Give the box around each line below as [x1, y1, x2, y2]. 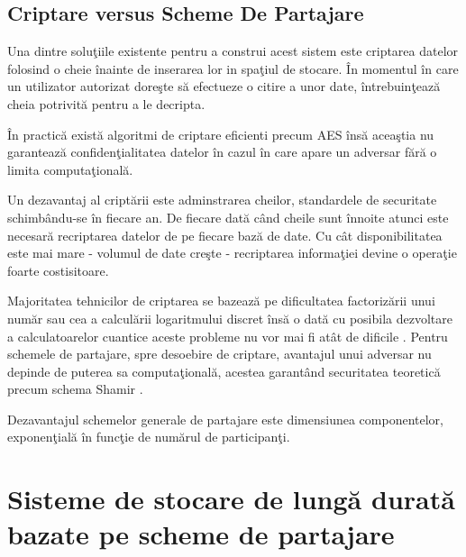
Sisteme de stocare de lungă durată [7, 480, 455, 517]
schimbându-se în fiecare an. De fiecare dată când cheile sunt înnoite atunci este [7, 207, 449, 226]
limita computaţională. [7, 160, 133, 178]
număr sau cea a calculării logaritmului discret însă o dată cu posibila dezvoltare [7, 308, 453, 327]
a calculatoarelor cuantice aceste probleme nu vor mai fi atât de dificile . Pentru [7, 326, 448, 345]
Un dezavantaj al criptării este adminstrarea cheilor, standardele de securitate [7, 190, 437, 209]
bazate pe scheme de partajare [7, 516, 395, 552]
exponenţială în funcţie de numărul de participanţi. [7, 427, 290, 446]
